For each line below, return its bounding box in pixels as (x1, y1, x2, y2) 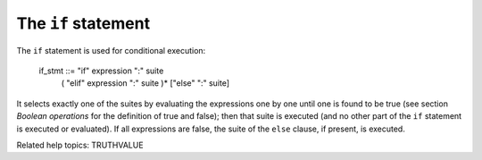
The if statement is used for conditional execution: (16, 45, 206, 55)
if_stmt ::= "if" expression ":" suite (38, 65, 164, 76)
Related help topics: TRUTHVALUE (16, 139, 144, 150)
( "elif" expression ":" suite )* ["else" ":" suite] (61, 78, 230, 88)
